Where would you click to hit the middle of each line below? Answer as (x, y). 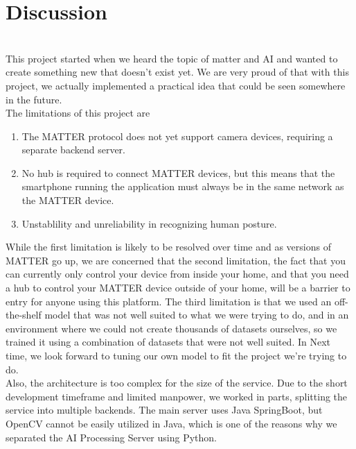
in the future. (34, 99)
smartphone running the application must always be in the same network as (183, 186)
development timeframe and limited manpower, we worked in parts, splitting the (177, 396)
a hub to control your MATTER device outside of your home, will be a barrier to (178, 288)
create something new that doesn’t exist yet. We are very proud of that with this (177, 72)
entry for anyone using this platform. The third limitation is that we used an (169, 301)
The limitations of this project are (78, 113)
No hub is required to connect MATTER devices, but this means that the (178, 172)
